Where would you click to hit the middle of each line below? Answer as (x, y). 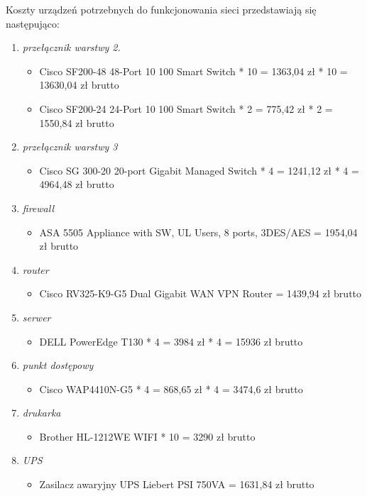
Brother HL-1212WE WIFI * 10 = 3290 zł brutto (147, 436)
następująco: (33, 23)
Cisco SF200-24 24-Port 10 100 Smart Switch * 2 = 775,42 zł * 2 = (186, 108)
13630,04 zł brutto (79, 85)
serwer (37, 317)
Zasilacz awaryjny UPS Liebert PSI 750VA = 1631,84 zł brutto (177, 484)
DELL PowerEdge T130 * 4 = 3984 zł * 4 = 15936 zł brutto (171, 341)
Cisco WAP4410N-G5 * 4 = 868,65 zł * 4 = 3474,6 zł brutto (171, 388)
